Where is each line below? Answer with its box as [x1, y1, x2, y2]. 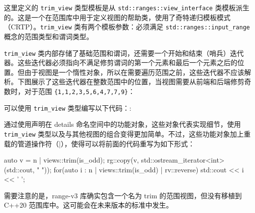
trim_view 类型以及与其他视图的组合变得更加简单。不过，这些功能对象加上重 [4, 128, 251, 139]
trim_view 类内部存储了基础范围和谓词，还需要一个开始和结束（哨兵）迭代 [4, 47, 244, 58]
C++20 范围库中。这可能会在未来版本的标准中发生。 [4, 200, 173, 210]
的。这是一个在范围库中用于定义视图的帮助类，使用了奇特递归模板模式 [4, 12, 230, 22]
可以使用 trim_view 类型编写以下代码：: [4, 102, 131, 113]
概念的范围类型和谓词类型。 [4, 31, 93, 41]
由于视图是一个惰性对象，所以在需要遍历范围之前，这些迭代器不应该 [24, 67, 244, 77]
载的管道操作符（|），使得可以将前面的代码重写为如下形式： [4, 138, 195, 148]
